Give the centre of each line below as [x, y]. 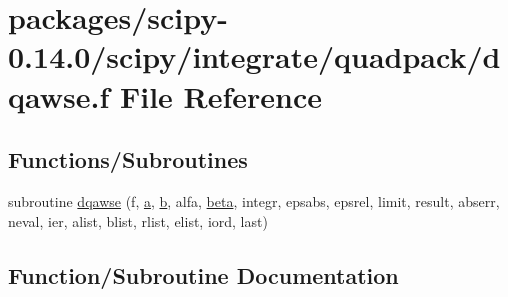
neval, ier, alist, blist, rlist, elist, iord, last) [138, 220]
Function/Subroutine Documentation [203, 274]
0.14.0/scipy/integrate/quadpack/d [254, 56]
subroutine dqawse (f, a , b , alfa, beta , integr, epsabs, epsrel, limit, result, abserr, [254, 200]
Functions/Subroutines [128, 159]
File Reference [221, 95]
